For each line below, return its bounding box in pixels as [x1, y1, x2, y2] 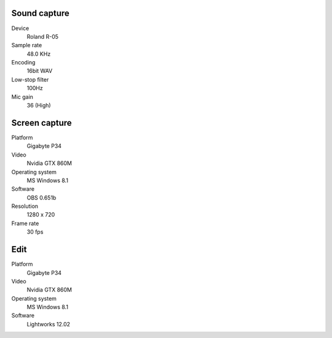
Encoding [11, 59, 36, 66]
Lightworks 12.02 [26, 320, 71, 328]
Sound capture [11, 8, 70, 18]
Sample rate [11, 42, 42, 49]
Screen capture [11, 117, 72, 128]
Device [11, 25, 30, 32]
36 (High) [26, 102, 52, 109]
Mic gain [11, 93, 34, 101]
